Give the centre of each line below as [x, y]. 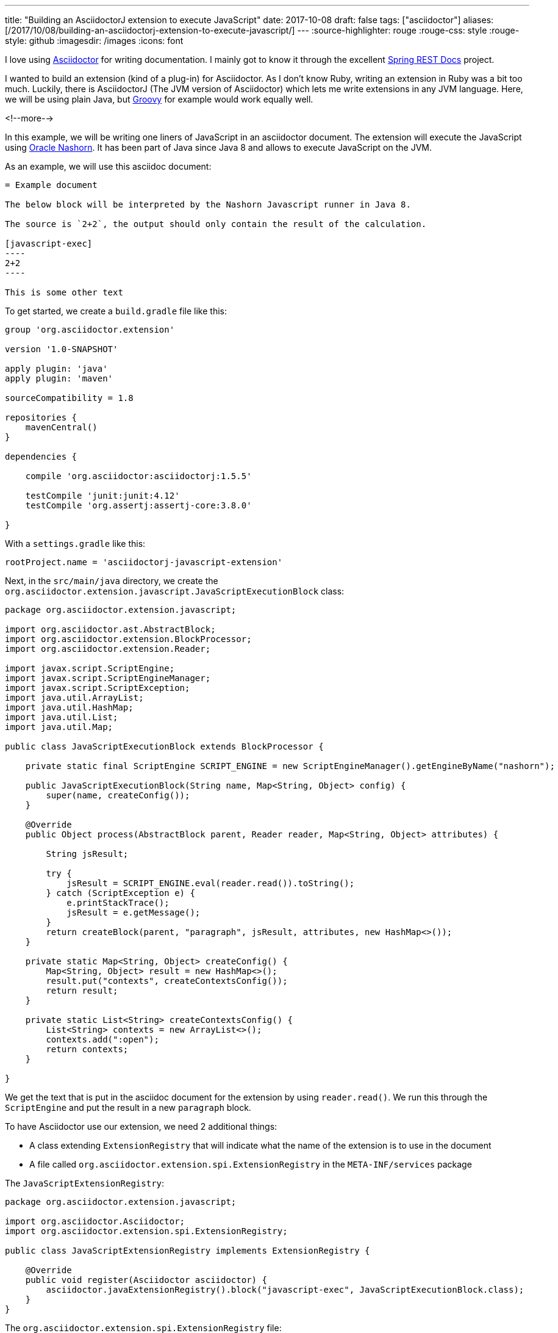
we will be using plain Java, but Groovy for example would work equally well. [159, 99]
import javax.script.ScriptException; [98, 688]
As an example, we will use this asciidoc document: [108, 166]
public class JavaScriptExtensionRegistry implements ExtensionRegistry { [188, 1251]
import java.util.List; [62, 717]
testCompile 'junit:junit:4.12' [102, 496]
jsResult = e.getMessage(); [134, 912]
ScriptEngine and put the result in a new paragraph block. [128, 1107]
